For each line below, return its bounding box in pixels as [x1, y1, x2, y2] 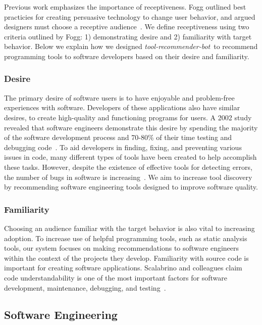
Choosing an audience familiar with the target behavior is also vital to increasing [4, 222, 255, 233]
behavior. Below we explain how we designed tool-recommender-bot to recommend [4, 41, 258, 52]
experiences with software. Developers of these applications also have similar [4, 102, 240, 113]
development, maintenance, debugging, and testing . [4, 282, 166, 293]
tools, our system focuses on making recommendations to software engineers [4, 243, 239, 253]
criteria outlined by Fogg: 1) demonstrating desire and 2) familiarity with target [4, 31, 252, 41]
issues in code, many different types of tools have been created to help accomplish [4, 152, 257, 162]
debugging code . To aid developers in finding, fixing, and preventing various [4, 142, 242, 152]
